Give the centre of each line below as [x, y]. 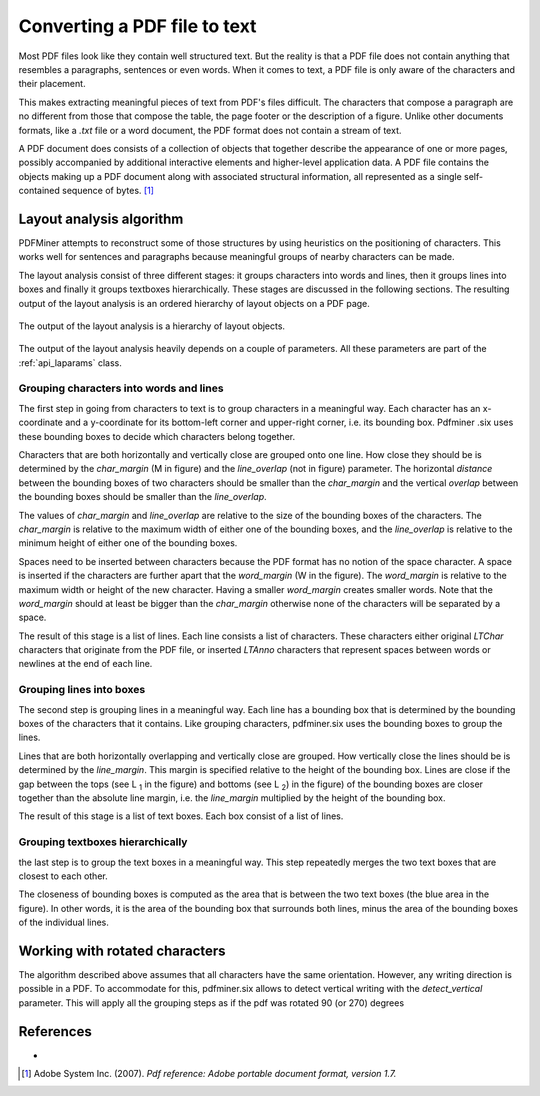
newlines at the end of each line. [85, 664]
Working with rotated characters [122, 950]
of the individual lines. [64, 922]
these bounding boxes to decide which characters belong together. [156, 436]
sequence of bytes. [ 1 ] [108, 191]
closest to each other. [63, 876]
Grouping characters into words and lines [121, 388]
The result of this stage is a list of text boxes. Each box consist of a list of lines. [181, 816]
